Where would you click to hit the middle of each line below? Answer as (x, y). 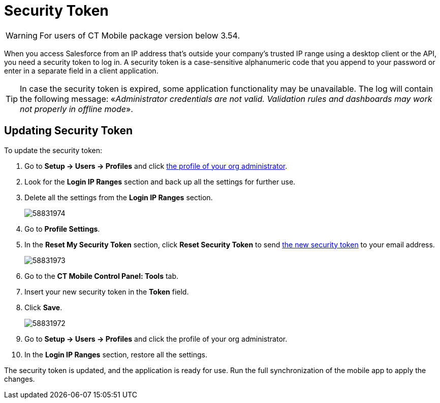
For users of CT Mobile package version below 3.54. (139, 35)
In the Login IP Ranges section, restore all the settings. (116, 354)
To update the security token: (53, 150)
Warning (22, 35)
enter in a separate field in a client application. (81, 70)
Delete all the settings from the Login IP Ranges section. (119, 197)
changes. (20, 379)
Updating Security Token (69, 131)
